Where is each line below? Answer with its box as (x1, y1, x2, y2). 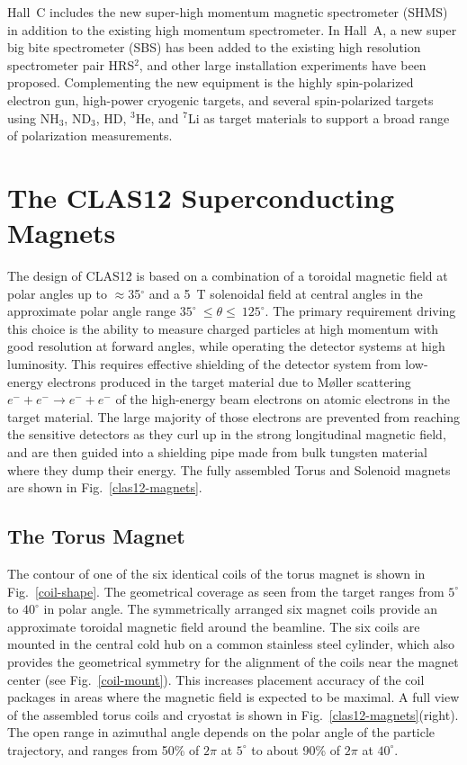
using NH (7, 108, 59, 127)
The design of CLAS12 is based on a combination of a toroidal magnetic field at (7, 266, 448, 285)
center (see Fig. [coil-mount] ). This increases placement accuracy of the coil (7, 670, 425, 688)
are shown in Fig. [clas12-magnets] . (7, 478, 202, 497)
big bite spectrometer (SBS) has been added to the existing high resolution (7, 38, 421, 57)
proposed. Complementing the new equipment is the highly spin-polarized (7, 73, 414, 92)
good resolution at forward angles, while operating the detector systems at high (7, 337, 445, 355)
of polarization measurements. (7, 126, 173, 145)
